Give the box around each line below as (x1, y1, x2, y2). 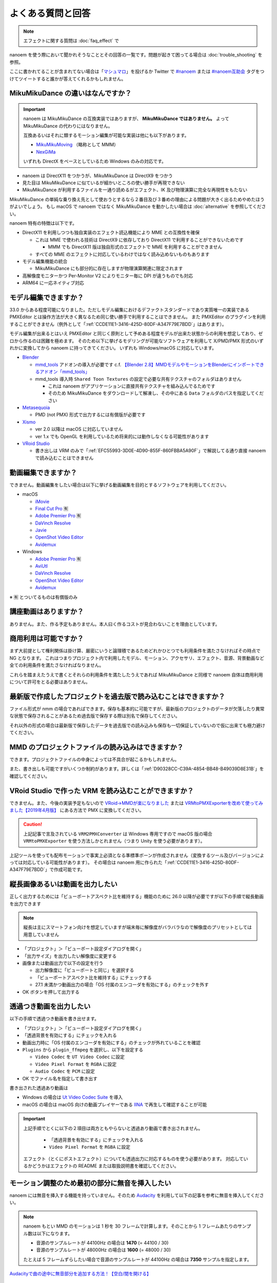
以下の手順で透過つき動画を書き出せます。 (9, 1016, 100, 1022)
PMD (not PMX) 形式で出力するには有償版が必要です (35, 412, 146, 418)
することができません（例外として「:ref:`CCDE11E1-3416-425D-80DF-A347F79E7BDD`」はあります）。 (9, 321, 227, 327)
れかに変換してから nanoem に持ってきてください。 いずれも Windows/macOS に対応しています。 (9, 344, 217, 351)
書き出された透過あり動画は (9, 1085, 68, 1091)
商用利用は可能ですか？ (9, 634, 84, 643)
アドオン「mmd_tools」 (39, 368, 90, 375)
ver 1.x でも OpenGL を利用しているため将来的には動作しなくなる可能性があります (35, 433, 209, 439)
